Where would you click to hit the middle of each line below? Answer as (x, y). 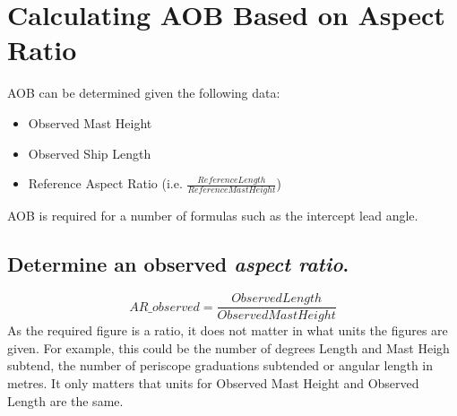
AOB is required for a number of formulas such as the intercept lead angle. (213, 216)
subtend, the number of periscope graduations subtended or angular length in (220, 365)
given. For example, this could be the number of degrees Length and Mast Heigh (228, 347)
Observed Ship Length (90, 153)
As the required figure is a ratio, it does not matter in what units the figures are (228, 330)
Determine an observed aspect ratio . (178, 264)
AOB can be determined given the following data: (144, 93)
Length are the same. (65, 400)
